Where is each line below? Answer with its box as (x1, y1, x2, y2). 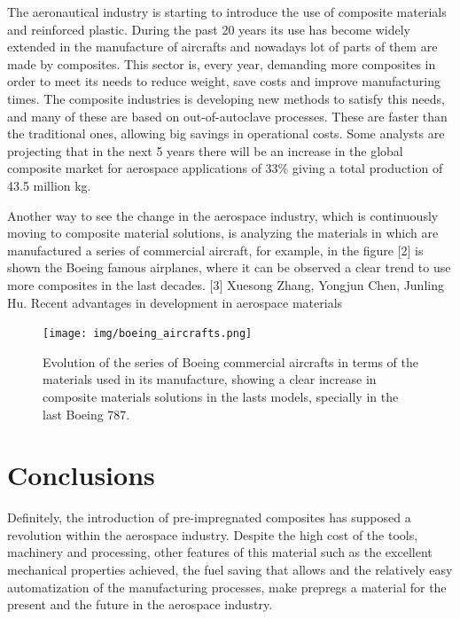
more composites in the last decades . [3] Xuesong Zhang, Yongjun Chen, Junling (7, 275, 444, 294)
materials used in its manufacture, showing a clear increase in (43, 370, 377, 388)
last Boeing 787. (43, 404, 130, 423)
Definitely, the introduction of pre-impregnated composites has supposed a (7, 508, 411, 527)
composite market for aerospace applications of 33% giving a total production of (7, 159, 443, 177)
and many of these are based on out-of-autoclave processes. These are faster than (7, 106, 448, 125)
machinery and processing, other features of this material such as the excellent (7, 543, 433, 561)
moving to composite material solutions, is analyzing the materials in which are (7, 223, 439, 242)
